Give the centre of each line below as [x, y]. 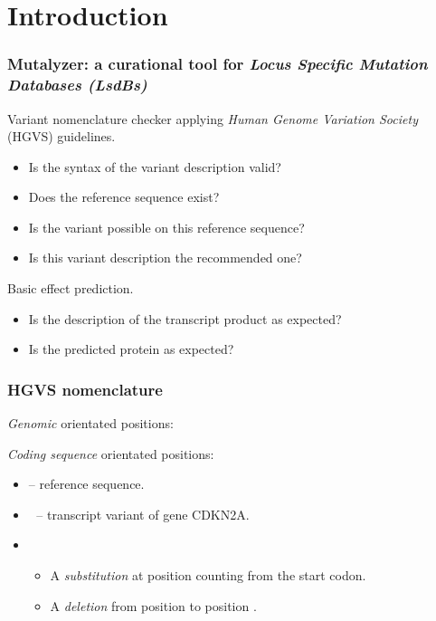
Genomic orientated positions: [90, 423]
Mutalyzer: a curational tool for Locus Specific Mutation [218, 64]
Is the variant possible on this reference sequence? [166, 227]
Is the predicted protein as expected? [131, 349]
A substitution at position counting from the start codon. [208, 575]
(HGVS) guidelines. [62, 136]
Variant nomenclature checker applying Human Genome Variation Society [213, 118]
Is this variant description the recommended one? [165, 258]
